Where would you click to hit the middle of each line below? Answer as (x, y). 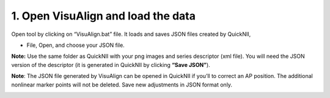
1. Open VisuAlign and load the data (103, 16)
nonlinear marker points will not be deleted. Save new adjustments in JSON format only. (122, 85)
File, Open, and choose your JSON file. (75, 45)
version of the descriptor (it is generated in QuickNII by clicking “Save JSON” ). (111, 65)
